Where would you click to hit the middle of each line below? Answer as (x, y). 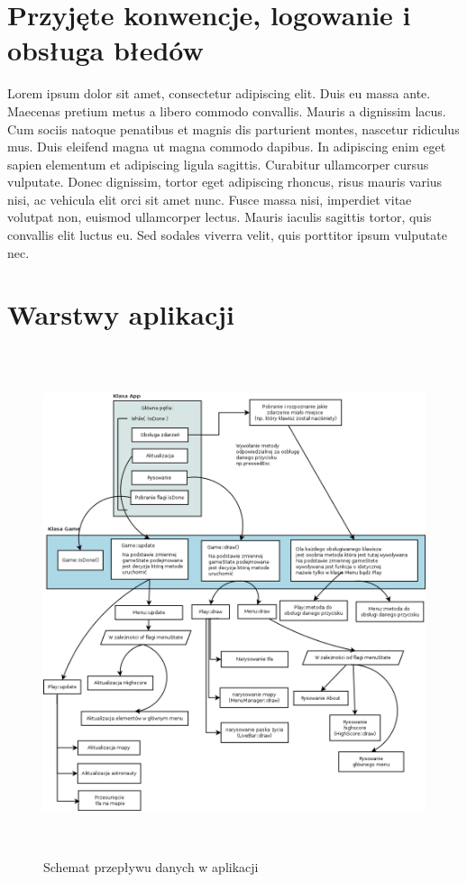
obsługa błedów (105, 50)
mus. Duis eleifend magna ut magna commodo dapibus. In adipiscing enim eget (227, 147)
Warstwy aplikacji (121, 314)
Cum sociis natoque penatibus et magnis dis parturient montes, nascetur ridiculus (233, 129)
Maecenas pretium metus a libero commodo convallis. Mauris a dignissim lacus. (227, 110)
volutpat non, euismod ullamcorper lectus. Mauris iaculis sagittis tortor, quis (220, 217)
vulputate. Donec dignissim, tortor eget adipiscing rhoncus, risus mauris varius (225, 182)
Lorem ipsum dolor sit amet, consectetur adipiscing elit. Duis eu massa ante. (219, 93)
